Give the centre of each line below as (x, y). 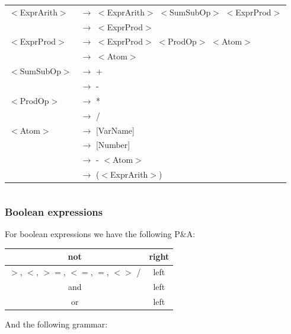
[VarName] (115, 130)
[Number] (113, 145)
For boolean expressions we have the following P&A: (100, 234)
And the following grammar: (56, 324)
